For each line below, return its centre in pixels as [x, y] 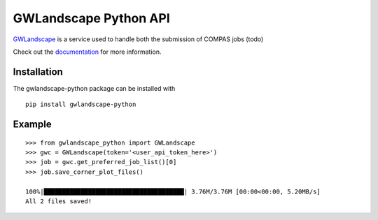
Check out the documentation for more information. [87, 52]
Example [32, 125]
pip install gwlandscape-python [81, 104]
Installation [38, 72]
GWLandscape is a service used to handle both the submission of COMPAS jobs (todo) [138, 39]
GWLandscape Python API [92, 18]
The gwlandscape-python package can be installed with [94, 88]
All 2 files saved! [59, 201]
